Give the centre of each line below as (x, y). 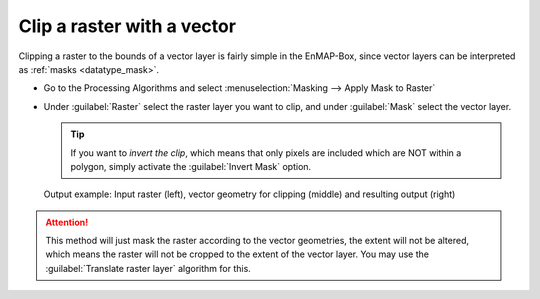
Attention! (67, 222)
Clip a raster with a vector (127, 26)
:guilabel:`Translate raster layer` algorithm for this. (148, 268)
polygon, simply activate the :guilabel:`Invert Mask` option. (191, 166)
